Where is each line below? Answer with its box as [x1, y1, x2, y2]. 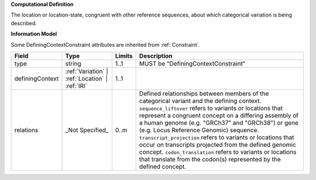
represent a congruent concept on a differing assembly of [139, 111, 299, 119]
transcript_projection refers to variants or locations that [139, 133, 295, 141]
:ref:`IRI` [65, 82, 88, 90]
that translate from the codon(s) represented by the [139, 155, 281, 163]
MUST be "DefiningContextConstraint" [139, 59, 246, 67]
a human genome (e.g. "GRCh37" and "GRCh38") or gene [139, 119, 298, 127]
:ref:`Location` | [65, 74, 108, 82]
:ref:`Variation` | [65, 67, 108, 75]
